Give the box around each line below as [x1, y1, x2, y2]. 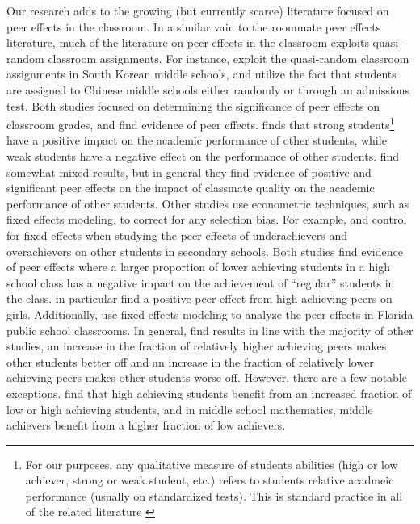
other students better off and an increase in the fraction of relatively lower [6, 353, 374, 370]
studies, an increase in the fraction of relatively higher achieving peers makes [6, 337, 387, 354]
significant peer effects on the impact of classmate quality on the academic [6, 179, 375, 196]
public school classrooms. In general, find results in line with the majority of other [6, 321, 414, 338]
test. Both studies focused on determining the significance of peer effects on [6, 97, 380, 114]
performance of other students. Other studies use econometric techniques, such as [6, 195, 409, 212]
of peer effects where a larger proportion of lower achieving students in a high [6, 258, 390, 275]
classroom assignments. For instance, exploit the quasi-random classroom [48, 49, 409, 66]
